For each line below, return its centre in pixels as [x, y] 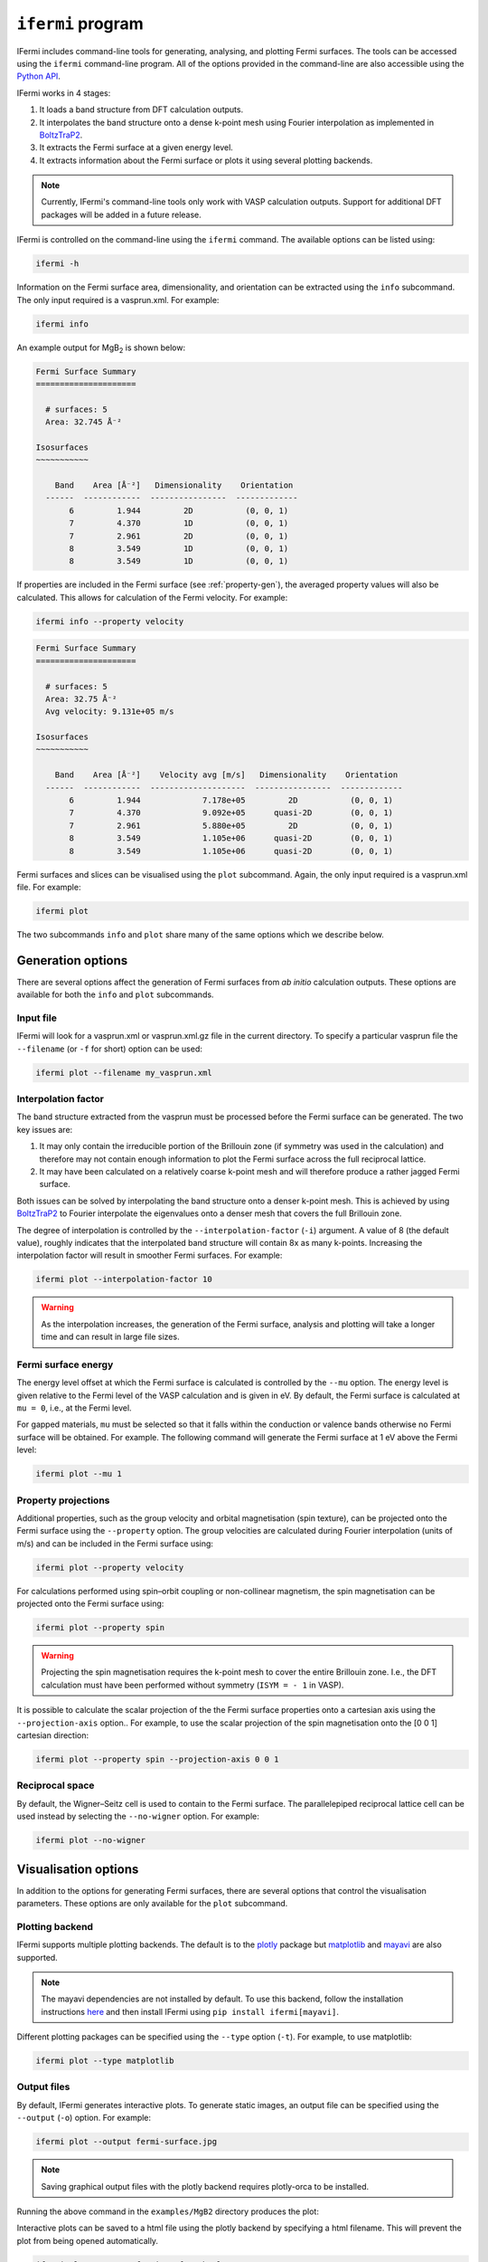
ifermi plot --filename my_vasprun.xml [124, 1073]
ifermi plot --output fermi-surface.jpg [126, 2142]
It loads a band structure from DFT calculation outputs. [141, 109]
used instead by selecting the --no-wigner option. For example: [138, 1816]
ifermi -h [57, 264]
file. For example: [49, 887]
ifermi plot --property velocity [110, 1567]
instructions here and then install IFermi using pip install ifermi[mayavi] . [190, 2011]
